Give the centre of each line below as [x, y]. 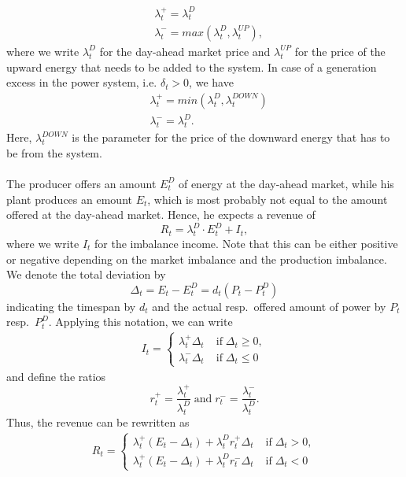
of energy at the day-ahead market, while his [286, 183]
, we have [211, 82]
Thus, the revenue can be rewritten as [98, 422]
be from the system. [54, 152]
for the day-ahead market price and [185, 51]
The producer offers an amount [81, 183]
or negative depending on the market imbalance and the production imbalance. [197, 259]
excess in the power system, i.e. [82, 82]
